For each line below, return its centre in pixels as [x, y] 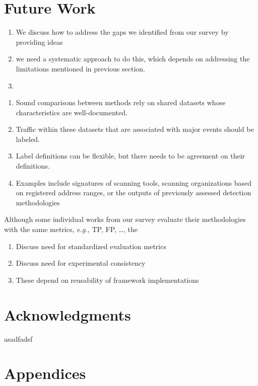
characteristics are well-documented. [72, 112]
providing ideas [39, 42]
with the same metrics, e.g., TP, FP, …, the [71, 229]
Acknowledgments [68, 314]
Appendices [45, 373]
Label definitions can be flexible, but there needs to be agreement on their [131, 156]
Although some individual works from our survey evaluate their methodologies [125, 219]
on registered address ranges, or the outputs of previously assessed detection [134, 192]
